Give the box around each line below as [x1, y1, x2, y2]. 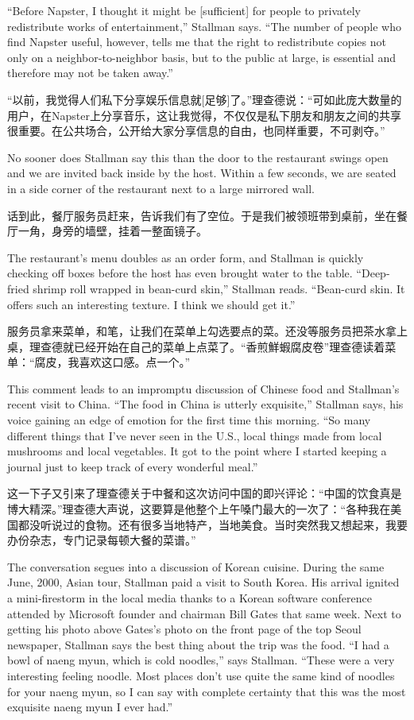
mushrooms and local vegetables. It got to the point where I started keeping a [7, 443, 387, 459]
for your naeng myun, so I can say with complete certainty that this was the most [7, 683, 406, 699]
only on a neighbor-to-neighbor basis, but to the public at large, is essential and [7, 48, 396, 65]
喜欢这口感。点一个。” [79, 354, 191, 370]
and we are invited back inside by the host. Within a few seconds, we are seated [7, 165, 397, 181]
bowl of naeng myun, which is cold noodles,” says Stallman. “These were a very [7, 652, 395, 668]
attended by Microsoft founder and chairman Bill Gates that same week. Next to [7, 605, 401, 621]
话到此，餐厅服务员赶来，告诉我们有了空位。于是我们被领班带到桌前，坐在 [7, 207, 397, 223]
